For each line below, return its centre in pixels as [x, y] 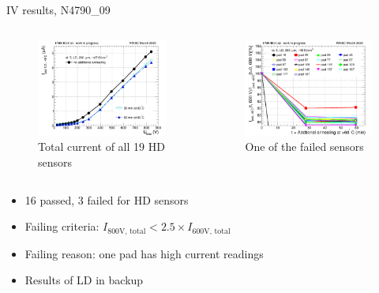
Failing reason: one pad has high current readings [144, 253]
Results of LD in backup [84, 280]
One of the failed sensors [304, 146]
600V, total [211, 231]
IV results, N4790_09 [58, 9]
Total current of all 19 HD [101, 146]
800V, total [127, 231]
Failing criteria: [62, 226]
